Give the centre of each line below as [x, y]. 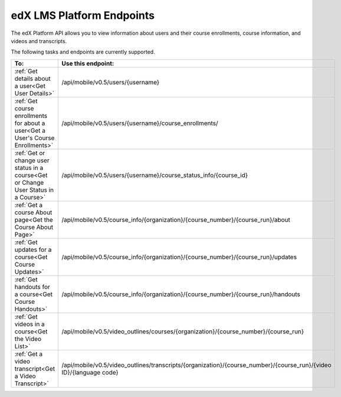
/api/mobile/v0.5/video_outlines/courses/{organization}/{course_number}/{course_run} [183, 332]
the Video [28, 339]
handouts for [32, 287]
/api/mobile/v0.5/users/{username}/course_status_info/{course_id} [155, 175]
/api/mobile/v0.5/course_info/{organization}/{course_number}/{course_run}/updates [179, 257]
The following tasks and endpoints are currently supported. [83, 52]
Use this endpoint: [88, 63]
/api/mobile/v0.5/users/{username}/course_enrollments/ [140, 123]
